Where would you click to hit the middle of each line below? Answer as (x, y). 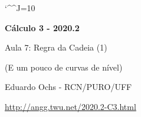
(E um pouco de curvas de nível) (64, 67)
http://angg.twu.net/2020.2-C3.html (70, 106)
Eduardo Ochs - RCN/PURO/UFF (68, 87)
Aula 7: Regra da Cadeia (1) (56, 47)
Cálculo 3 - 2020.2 (42, 27)
